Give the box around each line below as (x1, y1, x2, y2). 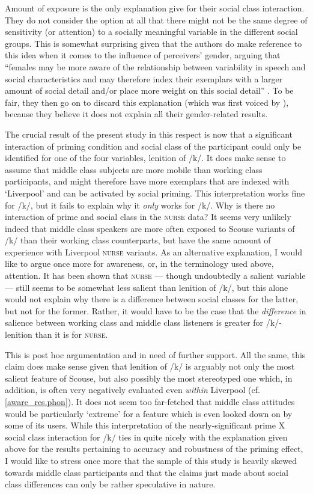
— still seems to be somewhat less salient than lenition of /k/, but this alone (5, 281, 288, 293)
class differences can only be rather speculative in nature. (5, 478, 216, 490)
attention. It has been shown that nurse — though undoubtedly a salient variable (5, 269, 306, 282)
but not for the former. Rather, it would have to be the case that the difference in (5, 304, 306, 317)
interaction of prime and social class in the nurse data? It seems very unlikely (5, 210, 291, 223)
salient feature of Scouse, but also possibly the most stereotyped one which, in (5, 371, 293, 384)
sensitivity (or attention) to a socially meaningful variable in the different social (5, 25, 298, 38)
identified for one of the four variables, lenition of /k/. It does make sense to (5, 151, 286, 164)
